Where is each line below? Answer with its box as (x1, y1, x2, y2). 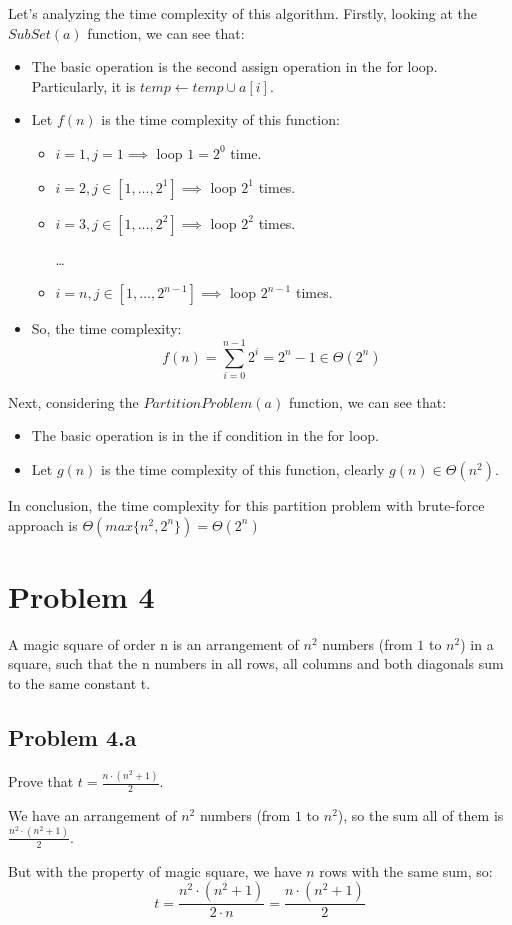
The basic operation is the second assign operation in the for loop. (31, 56, 438, 77)
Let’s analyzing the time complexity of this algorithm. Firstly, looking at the (8, 3, 477, 23)
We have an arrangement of (8, 804, 177, 825)
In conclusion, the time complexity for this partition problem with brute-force (8, 495, 485, 516)
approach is (8, 514, 78, 535)
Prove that (8, 771, 74, 792)
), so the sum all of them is (337, 804, 504, 825)
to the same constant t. (8, 672, 151, 693)
